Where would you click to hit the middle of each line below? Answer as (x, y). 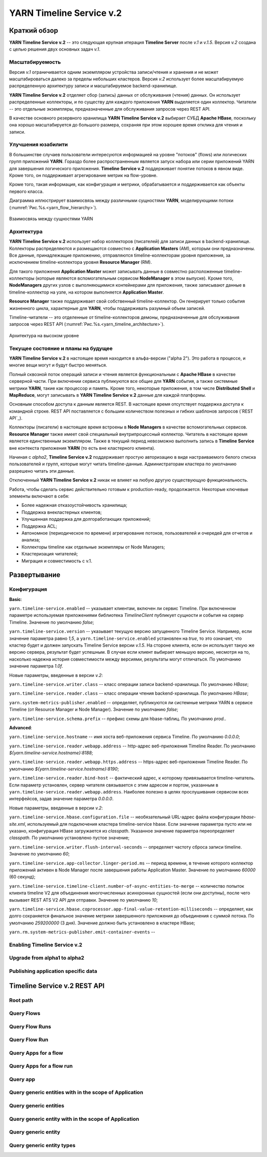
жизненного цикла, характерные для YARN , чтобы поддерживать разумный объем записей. (107, 308)
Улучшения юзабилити (39, 145)
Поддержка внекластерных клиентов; (62, 512)
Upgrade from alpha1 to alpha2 (47, 958)
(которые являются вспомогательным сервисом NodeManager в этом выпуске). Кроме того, (134, 278)
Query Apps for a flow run (41, 1066)
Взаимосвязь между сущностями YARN (51, 219)
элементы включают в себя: (39, 496)
